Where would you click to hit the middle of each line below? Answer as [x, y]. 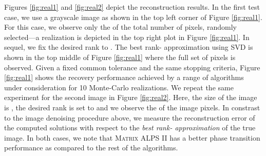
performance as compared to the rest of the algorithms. [91, 148]
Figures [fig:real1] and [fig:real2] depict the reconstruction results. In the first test [132, 7]
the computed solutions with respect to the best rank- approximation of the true [130, 128]
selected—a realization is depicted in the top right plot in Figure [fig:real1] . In [127, 37]
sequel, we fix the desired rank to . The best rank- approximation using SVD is [129, 47]
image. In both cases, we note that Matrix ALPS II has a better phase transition [132, 137]
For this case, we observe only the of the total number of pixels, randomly [120, 27]
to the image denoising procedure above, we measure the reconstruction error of [130, 117]
